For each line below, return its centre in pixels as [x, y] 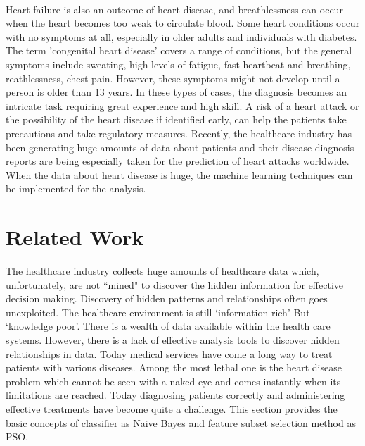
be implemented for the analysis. [76, 188]
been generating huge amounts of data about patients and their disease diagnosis [180, 147]
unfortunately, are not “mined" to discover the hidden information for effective [174, 284]
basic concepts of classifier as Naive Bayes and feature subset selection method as [181, 422]
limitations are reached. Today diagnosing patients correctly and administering [175, 395]
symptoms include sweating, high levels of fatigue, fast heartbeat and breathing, [178, 64]
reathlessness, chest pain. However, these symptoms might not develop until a [173, 78]
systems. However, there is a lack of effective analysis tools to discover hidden [173, 340]
